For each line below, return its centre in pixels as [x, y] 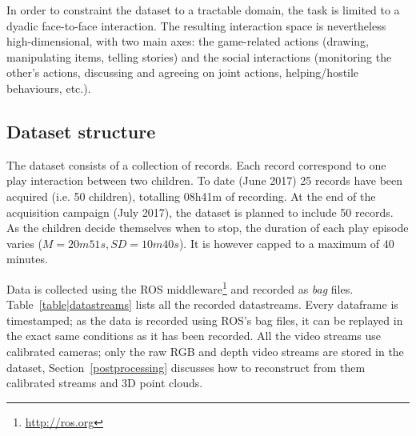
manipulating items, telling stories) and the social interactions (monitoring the [199, 56]
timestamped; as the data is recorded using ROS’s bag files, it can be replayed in [205, 320]
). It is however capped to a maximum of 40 [286, 243]
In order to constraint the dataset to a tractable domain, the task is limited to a [203, 10]
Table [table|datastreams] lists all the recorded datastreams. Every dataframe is [202, 304]
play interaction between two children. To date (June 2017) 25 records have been [205, 180]
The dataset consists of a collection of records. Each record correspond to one [196, 164]
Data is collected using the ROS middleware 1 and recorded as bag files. [180, 287]
